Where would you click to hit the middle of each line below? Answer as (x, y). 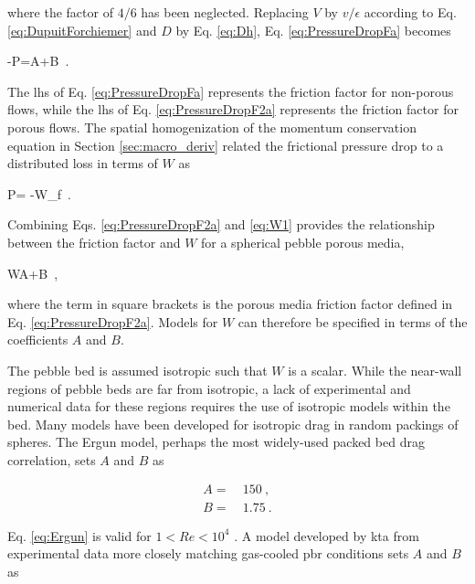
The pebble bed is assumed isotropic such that (137, 370)
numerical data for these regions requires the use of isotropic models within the (229, 406)
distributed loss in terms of (83, 163)
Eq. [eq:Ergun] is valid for (79, 535)
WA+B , (33, 273)
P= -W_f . (39, 193)
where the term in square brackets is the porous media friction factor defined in (230, 304)
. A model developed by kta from (327, 535)
